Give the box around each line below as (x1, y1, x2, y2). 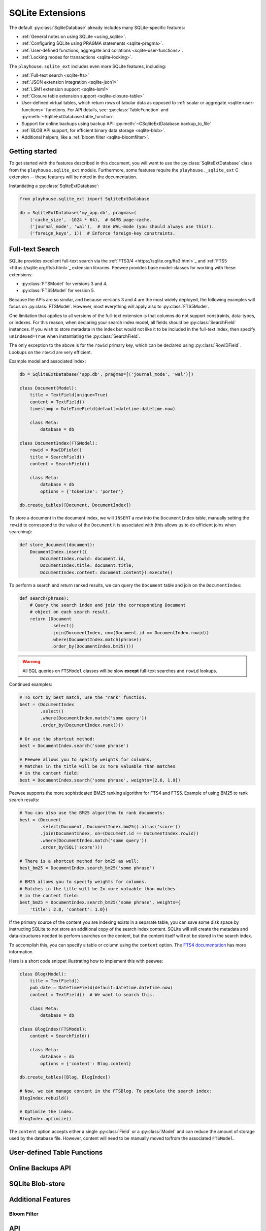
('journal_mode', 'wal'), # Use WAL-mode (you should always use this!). (30, 224, 214, 229)
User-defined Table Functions (9, 1148, 103, 1157)
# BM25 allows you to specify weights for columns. (19, 879, 147, 885)
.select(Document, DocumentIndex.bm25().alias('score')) (40, 824, 181, 829)
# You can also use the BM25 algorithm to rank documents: (19, 810, 165, 816)
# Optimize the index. (19, 1109, 74, 1115)
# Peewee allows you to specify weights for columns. (19, 756, 152, 762)
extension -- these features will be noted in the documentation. (9, 174, 137, 180)
